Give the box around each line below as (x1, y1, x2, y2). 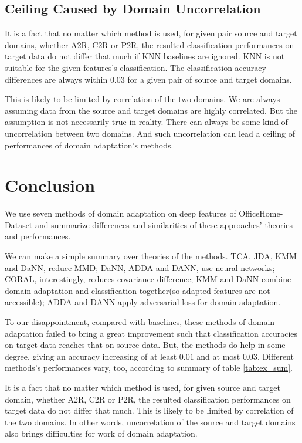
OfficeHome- (239, 207, 283, 219)
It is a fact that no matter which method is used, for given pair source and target (5, 27, 297, 39)
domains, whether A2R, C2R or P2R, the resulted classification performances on (5, 38, 294, 50)
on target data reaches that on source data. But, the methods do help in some (5, 339, 286, 351)
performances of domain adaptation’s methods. (5, 138, 174, 151)
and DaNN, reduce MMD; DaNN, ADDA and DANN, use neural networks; (5, 261, 275, 273)
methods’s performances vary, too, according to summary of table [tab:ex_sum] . (5, 361, 293, 374)
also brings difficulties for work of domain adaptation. (5, 427, 198, 439)
